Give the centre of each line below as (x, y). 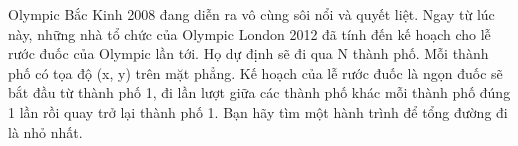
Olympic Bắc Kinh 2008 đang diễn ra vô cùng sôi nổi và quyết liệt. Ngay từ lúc (251, 14)
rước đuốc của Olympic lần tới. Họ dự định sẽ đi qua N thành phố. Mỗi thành (248, 53)
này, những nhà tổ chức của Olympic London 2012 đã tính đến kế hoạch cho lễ (249, 33)
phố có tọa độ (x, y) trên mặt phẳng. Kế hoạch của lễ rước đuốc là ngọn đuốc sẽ (255, 72)
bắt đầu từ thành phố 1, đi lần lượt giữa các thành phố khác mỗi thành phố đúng (259, 92)
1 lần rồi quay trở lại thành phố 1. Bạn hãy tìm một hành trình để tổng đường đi (258, 111)
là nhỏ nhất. (45, 131)
